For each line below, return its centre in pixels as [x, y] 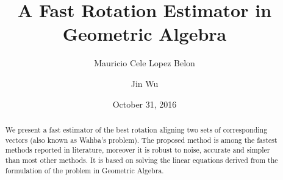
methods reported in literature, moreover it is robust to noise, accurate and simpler [138, 150]
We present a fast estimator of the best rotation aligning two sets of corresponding [136, 129]
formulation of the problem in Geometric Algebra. [84, 170]
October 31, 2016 [145, 104]
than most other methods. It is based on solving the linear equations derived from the [141, 160]
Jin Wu [145, 83]
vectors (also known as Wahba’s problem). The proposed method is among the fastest [141, 140]
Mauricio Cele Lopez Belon [145, 63]
